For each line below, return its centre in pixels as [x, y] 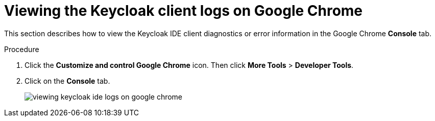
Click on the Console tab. [67, 81]
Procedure [22, 49]
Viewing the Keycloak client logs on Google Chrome [184, 11]
